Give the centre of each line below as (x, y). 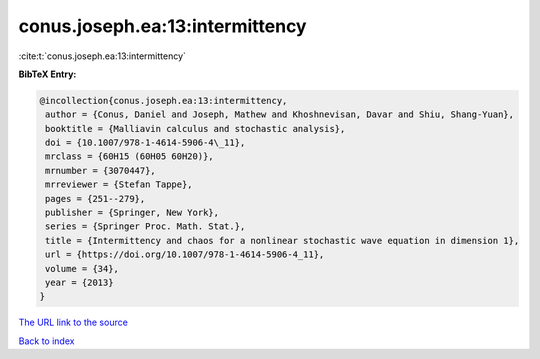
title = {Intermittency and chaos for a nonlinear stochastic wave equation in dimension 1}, (282, 240)
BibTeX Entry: (47, 74)
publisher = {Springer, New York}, (132, 213)
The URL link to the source (73, 322)
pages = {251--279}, (95, 198)
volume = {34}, (82, 268)
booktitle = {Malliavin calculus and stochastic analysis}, (195, 128)
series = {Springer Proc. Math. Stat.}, (145, 226)
